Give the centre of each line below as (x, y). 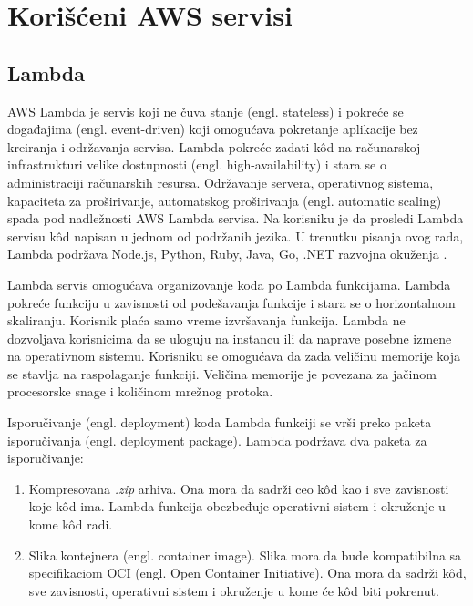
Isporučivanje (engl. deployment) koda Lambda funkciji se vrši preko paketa (220, 422)
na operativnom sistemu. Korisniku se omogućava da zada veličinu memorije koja (234, 356)
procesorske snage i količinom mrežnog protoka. (140, 391)
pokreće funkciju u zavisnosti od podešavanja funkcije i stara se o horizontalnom (231, 302)
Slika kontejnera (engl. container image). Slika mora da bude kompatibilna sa (245, 555)
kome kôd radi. (71, 524)
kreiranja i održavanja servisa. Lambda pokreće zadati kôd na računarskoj (214, 146)
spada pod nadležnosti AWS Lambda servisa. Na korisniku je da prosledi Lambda (236, 218)
